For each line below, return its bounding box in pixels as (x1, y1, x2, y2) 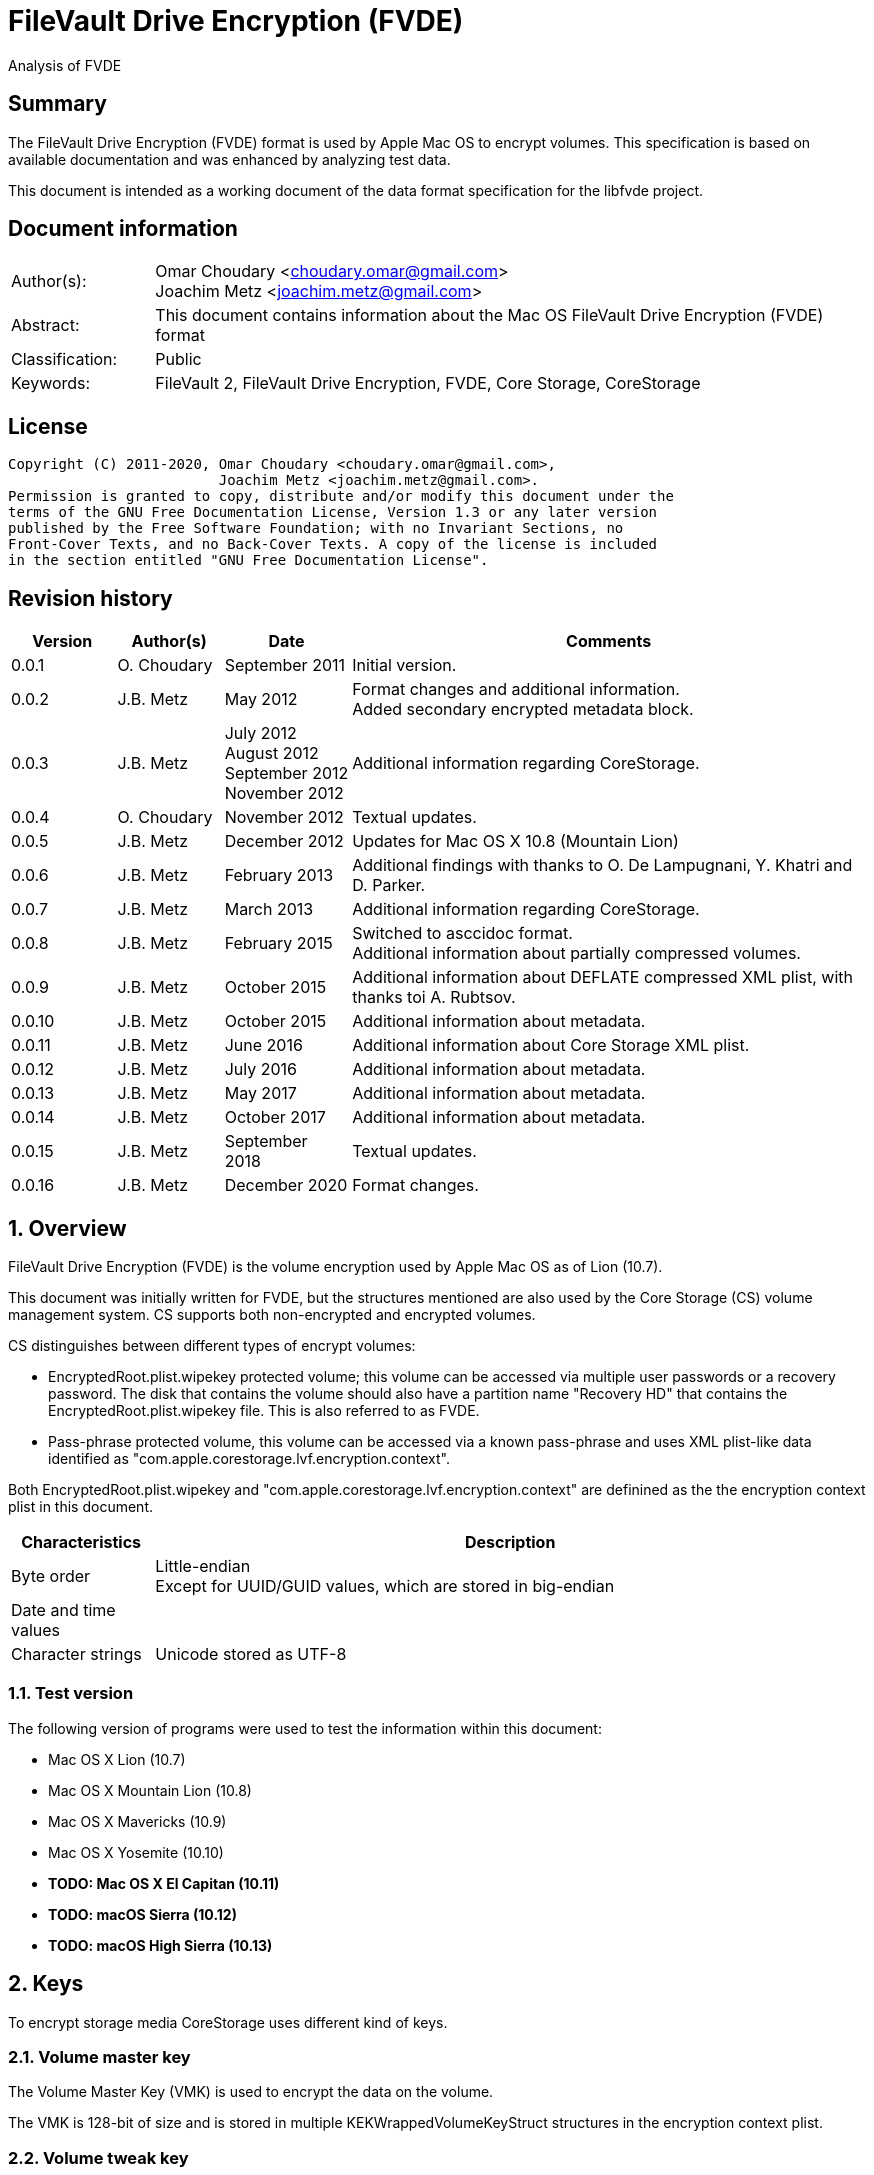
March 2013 (224, 899, 314, 920)
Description (464, 1531, 556, 1552)
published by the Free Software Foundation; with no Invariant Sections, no (8, 520, 624, 537)
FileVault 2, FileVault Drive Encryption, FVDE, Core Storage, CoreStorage (155, 373, 701, 394)
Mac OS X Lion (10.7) (48, 1750, 186, 1768)
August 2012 (224, 743, 319, 764)
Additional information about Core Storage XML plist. (352, 1035, 750, 1056)
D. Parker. (352, 875, 426, 896)
